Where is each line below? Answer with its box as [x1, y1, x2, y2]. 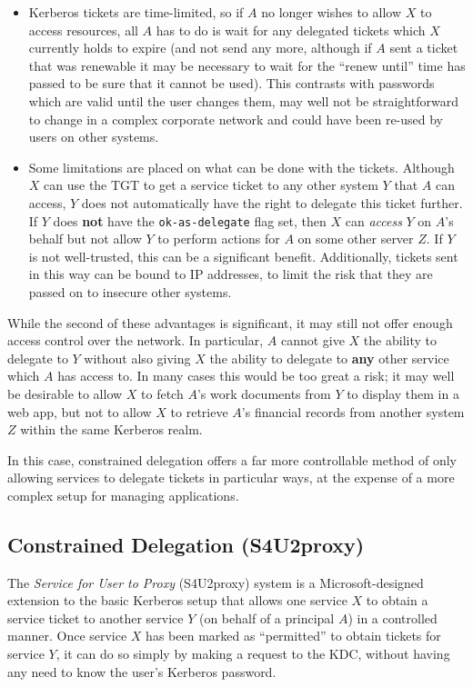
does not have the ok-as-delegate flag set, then [53, 211, 327, 230]
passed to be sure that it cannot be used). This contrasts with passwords [28, 74, 435, 93]
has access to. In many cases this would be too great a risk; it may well [57, 366, 455, 385]
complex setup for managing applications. [7, 485, 239, 504]
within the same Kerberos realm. [20, 420, 203, 439]
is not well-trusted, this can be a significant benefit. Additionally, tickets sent [28, 246, 458, 265]
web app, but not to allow [7, 402, 152, 421]
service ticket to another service [7, 608, 184, 627]
